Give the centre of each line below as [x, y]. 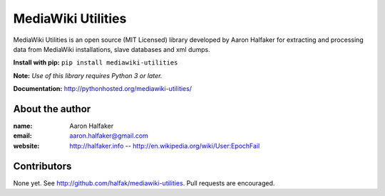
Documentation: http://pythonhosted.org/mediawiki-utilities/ [103, 89]
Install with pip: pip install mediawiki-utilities [96, 62]
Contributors [42, 166]
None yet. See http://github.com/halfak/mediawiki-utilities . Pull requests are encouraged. [144, 183]
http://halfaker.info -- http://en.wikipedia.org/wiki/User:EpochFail [165, 146]
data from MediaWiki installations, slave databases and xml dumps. [112, 49]
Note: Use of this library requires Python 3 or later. [88, 75]
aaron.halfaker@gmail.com [109, 136]
